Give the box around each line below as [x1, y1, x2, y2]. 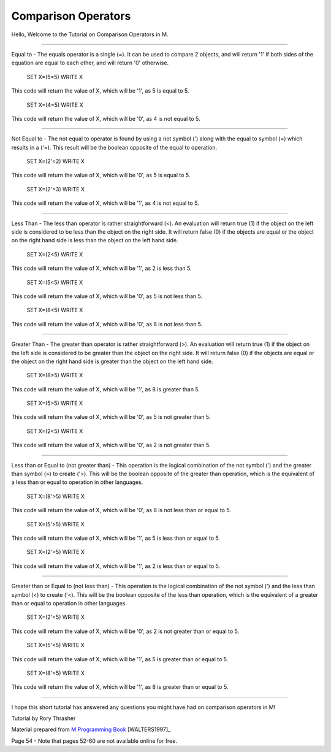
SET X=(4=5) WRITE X [26, 101, 83, 109]
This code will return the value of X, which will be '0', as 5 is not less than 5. [11, 292, 202, 300]
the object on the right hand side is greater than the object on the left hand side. [11, 358, 214, 365]
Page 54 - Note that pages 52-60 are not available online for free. [11, 737, 178, 745]
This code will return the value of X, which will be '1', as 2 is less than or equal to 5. [11, 562, 221, 570]
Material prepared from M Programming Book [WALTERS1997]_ [11, 726, 171, 733]
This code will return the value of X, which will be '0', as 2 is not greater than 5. [11, 442, 211, 449]
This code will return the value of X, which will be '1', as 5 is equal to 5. [11, 87, 189, 94]
